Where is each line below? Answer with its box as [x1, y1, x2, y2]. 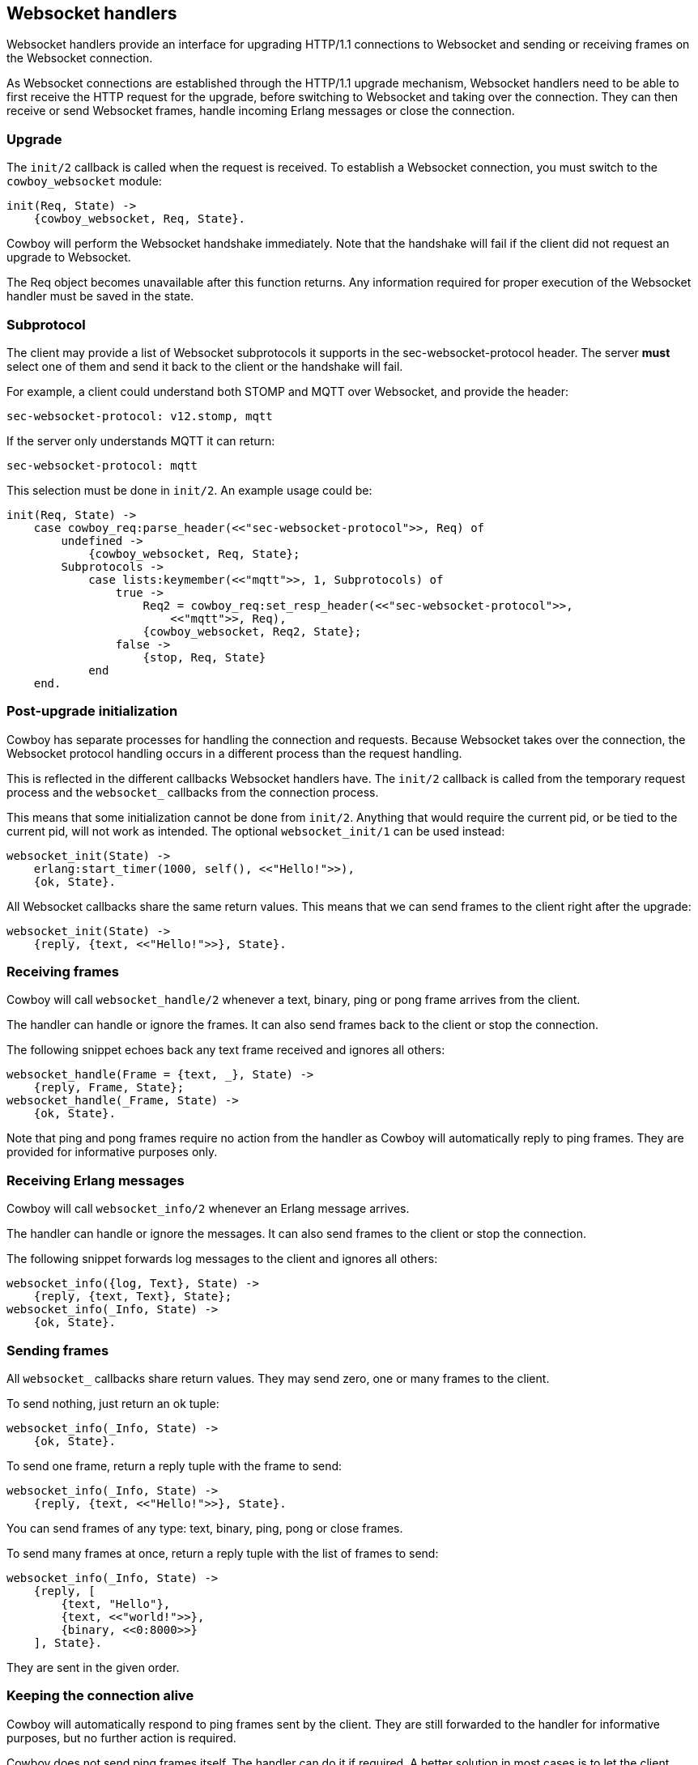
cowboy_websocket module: [6, 174, 162, 189]
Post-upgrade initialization [6, 703, 178, 720]
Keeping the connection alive [6, 1687, 194, 1704]
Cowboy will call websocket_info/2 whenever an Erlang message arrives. [6, 1201, 410, 1216]
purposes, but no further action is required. [6, 1730, 236, 1745]
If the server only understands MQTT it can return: [6, 433, 275, 448]
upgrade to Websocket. [6, 250, 131, 265]
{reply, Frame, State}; [33, 1081, 185, 1095]
